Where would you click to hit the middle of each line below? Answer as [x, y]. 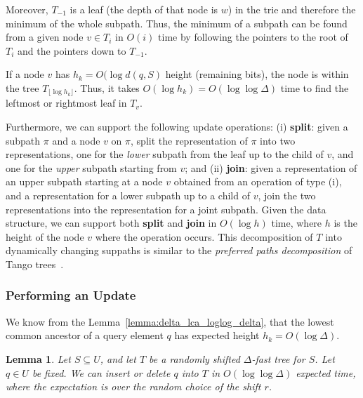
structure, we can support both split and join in [111, 223]
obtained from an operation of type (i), [258, 181]
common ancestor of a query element [85, 335]
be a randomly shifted [194, 358]
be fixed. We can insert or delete [101, 372]
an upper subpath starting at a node [84, 181]
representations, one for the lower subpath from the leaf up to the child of [165, 154]
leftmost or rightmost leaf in [66, 103]
